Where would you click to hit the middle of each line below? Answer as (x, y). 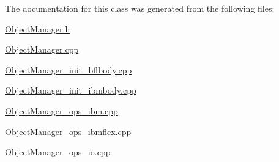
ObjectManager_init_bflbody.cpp (69, 69)
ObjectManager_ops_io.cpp (58, 152)
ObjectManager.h (38, 28)
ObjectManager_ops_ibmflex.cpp (68, 131)
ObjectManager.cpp (42, 49)
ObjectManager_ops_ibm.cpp (61, 110)
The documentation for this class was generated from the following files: (140, 8)
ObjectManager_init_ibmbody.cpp (71, 90)
